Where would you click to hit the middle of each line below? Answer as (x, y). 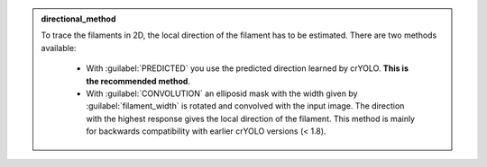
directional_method (78, 19)
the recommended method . (138, 81)
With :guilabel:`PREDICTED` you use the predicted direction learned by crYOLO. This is (248, 68)
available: (59, 48)
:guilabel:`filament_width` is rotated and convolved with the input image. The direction (245, 106)
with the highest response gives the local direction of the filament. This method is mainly (250, 119)
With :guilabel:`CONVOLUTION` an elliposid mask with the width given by (222, 93)
